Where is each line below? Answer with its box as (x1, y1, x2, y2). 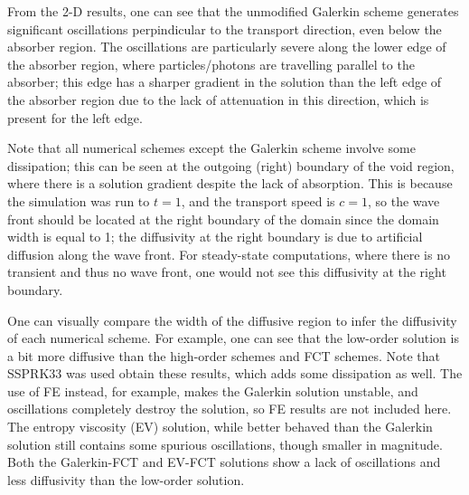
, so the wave (367, 191, 440, 210)
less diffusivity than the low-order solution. (7, 470, 245, 489)
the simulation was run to (7, 191, 150, 210)
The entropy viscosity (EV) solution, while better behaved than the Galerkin (7, 417, 433, 436)
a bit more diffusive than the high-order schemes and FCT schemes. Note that (7, 346, 440, 365)
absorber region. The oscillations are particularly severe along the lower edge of (7, 37, 446, 56)
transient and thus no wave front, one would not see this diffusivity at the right (7, 262, 446, 281)
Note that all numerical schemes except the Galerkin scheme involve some (7, 138, 416, 157)
